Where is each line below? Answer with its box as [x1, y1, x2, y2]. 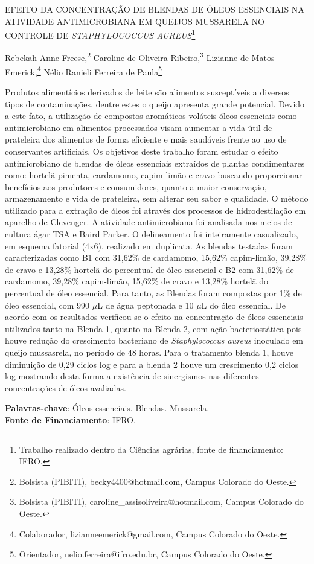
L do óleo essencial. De [201, 298, 286, 311]
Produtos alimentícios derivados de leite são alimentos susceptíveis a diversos [5, 85, 289, 98]
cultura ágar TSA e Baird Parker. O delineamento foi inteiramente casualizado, [5, 228, 298, 240]
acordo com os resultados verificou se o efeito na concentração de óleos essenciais [5, 310, 303, 323]
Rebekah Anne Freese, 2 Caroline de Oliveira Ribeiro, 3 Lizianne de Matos [5, 50, 275, 64]
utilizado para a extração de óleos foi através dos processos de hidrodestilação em [5, 203, 306, 216]
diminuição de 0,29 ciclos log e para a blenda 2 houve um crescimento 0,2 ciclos [5, 357, 299, 370]
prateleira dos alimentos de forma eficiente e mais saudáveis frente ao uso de [5, 133, 287, 146]
